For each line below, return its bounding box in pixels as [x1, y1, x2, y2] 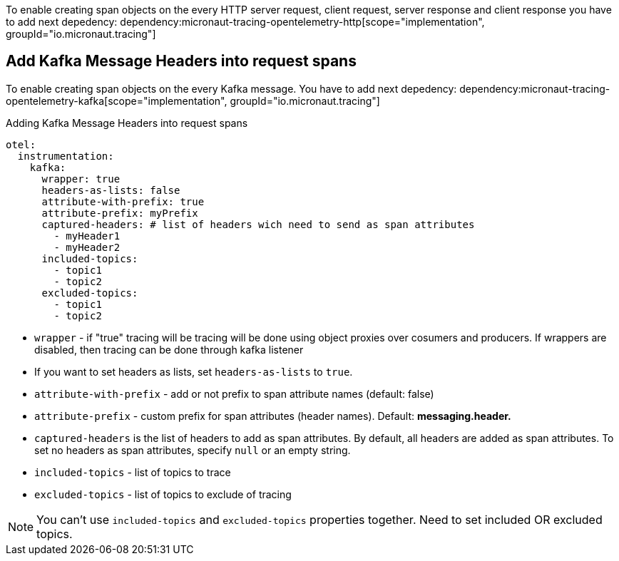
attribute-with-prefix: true [41, 195, 205, 207]
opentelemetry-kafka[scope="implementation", [6, 94, 227, 107]
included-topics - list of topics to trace [34, 465, 231, 478]
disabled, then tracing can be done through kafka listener [34, 343, 304, 356]
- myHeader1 [53, 230, 121, 242]
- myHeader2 [53, 241, 121, 253]
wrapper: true [41, 173, 121, 185]
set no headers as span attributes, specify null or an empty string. [34, 443, 351, 456]
